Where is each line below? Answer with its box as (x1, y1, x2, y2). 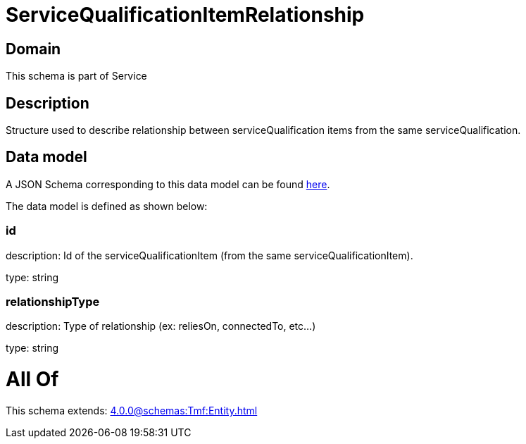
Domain (6, 39, 61, 58)
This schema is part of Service (6, 70, 147, 82)
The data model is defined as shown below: (6, 199, 208, 212)
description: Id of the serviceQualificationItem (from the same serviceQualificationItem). (6, 249, 413, 261)
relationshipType (6, 294, 100, 309)
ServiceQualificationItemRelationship (6, 3, 365, 27)
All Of (6, 367, 59, 392)
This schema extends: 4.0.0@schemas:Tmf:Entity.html (6, 404, 258, 417)
